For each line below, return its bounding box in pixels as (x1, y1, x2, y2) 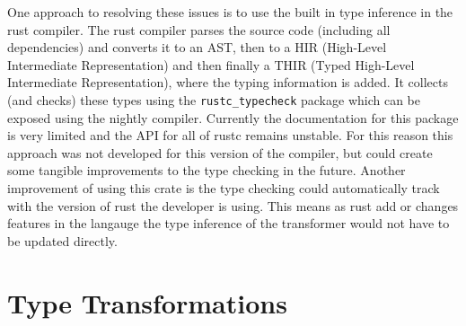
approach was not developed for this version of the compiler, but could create (7, 143, 433, 162)
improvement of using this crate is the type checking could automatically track (7, 179, 440, 197)
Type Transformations (7, 284, 287, 321)
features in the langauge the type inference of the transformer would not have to (7, 214, 450, 233)
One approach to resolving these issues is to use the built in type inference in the (7, 3, 453, 21)
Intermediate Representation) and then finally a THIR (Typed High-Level (7, 55, 415, 74)
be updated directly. (7, 231, 118, 250)
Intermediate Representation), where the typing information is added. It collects (7, 73, 448, 92)
